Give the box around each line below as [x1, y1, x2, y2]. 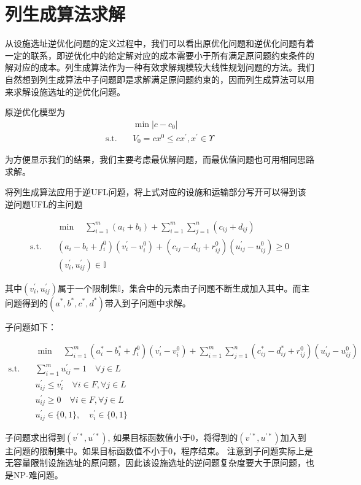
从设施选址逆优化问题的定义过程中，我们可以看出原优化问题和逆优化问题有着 [5, 37, 314, 50]
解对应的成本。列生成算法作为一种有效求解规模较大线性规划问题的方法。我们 [5, 61, 314, 74]
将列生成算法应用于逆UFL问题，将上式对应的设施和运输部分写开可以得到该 [5, 185, 306, 198]
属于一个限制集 [57, 281, 118, 294]
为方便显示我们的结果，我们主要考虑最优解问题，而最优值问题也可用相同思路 [5, 153, 314, 166]
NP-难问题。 [13, 468, 63, 481]
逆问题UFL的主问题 [5, 198, 83, 211]
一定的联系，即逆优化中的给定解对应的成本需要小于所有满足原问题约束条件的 [5, 49, 314, 61]
